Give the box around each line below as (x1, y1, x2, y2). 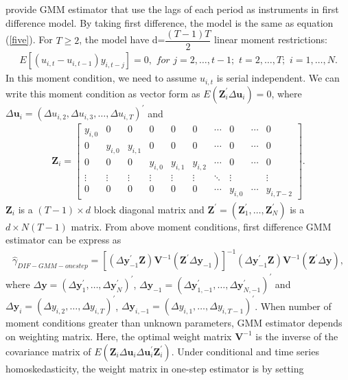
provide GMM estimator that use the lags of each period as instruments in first (5, 2, 339, 16)
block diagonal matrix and (93, 202, 205, 216)
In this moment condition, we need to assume (5, 71, 197, 85)
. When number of (255, 298, 332, 313)
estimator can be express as (5, 233, 121, 247)
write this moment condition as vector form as (5, 86, 200, 100)
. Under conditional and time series (171, 344, 319, 358)
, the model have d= (79, 32, 165, 47)
